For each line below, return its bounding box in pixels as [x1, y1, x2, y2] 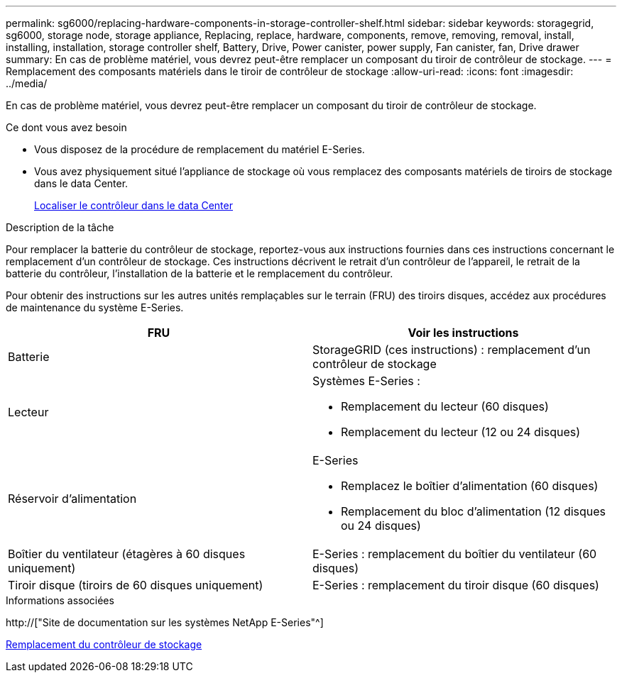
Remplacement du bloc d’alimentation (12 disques [341, 504, 606, 518]
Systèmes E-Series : [312, 374, 420, 388]
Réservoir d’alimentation [8, 491, 137, 506]
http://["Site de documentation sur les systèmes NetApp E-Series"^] [6, 616, 324, 628]
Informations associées [6, 594, 114, 606]
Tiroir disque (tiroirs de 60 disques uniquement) [8, 578, 263, 592]
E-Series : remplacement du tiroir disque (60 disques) [312, 578, 599, 592]
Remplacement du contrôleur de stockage [6, 638, 202, 650]
